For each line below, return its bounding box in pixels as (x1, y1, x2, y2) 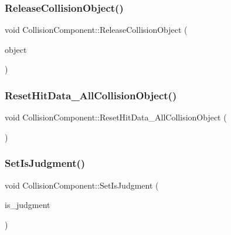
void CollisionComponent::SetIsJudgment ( (5, 179, 159, 191)
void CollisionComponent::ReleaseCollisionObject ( (5, 23, 188, 36)
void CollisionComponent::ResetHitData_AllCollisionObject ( (5, 111, 227, 123)
